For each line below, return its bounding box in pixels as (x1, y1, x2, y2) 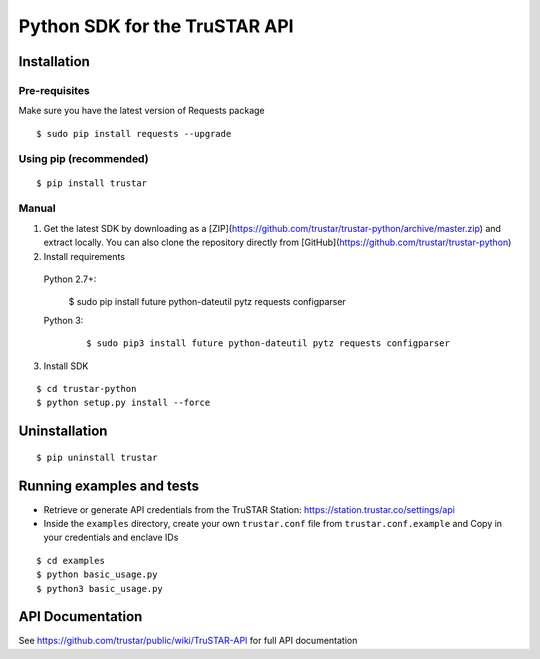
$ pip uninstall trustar (36, 451, 158, 463)
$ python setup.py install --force (36, 397, 211, 409)
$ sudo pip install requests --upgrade (36, 128, 232, 139)
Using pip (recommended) (18, 152, 149, 166)
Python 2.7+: (43, 273, 97, 285)
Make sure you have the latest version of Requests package (18, 105, 265, 117)
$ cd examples (36, 555, 105, 566)
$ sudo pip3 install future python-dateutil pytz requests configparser (86, 338, 450, 349)
